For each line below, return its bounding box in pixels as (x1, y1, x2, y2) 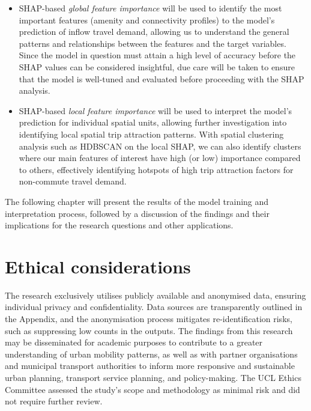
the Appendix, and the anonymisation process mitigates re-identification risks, (5, 312, 292, 324)
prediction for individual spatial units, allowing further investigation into (19, 116, 287, 129)
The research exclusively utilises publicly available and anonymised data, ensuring (5, 288, 306, 301)
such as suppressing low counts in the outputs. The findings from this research (5, 324, 293, 336)
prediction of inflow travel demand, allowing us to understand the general (19, 25, 289, 38)
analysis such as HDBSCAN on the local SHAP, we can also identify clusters (19, 139, 301, 152)
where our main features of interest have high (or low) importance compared (19, 151, 301, 164)
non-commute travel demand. (19, 175, 127, 187)
